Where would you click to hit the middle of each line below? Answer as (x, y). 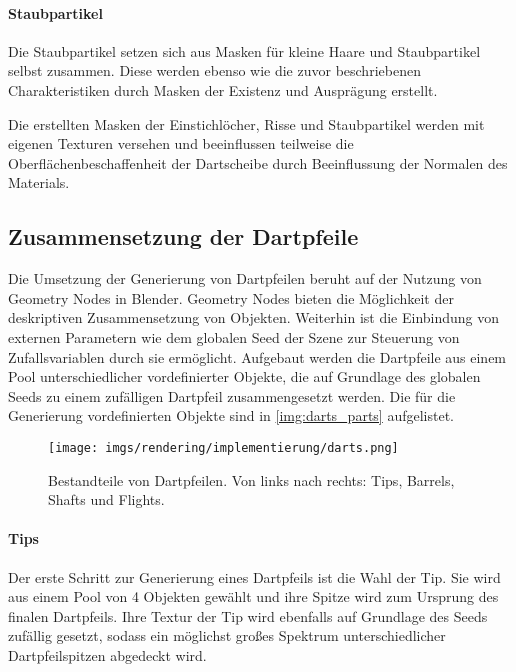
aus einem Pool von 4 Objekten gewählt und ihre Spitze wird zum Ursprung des (253, 596)
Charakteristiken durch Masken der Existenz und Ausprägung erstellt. (223, 89)
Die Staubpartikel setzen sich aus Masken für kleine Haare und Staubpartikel (244, 50)
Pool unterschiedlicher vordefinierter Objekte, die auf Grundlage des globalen (244, 376)
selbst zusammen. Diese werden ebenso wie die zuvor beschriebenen (214, 70)
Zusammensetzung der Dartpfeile (183, 236)
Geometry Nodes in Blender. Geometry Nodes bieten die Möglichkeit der (231, 297)
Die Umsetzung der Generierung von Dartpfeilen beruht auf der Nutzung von (245, 278)
